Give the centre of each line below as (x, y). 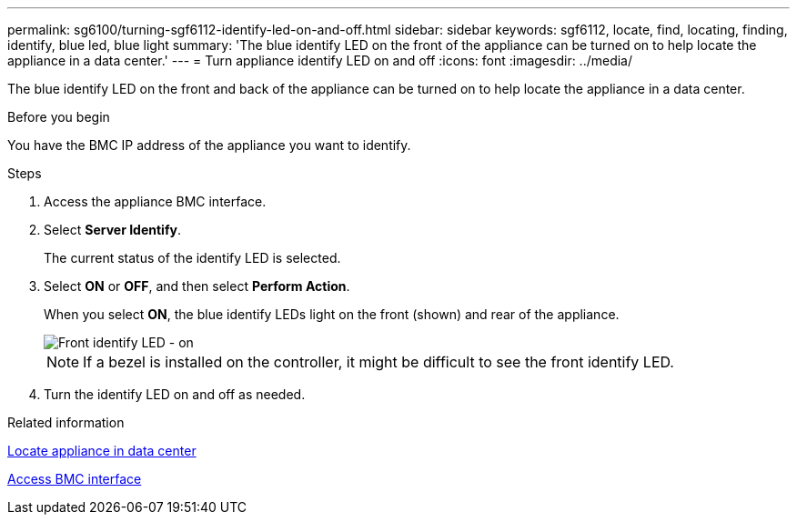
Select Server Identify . (112, 230)
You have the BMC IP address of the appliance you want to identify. (209, 145)
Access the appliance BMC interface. (155, 201)
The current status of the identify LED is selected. (192, 258)
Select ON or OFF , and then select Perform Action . (197, 286)
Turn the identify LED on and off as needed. (175, 394)
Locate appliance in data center (102, 451)
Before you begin (59, 117)
